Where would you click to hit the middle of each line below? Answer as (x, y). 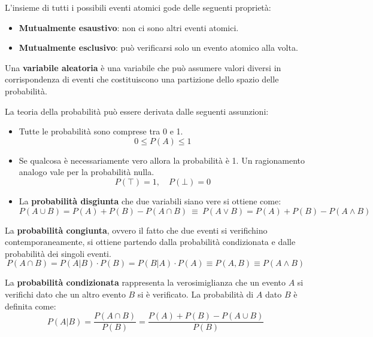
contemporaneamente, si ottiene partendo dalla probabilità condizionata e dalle (150, 242)
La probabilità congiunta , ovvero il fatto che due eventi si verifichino (136, 230)
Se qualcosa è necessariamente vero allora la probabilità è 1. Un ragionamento (162, 160)
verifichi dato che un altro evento (65, 294)
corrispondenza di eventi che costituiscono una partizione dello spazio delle (142, 79)
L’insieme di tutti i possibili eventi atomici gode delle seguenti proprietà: (138, 7)
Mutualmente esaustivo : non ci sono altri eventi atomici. (129, 27)
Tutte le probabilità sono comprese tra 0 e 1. (101, 131)
